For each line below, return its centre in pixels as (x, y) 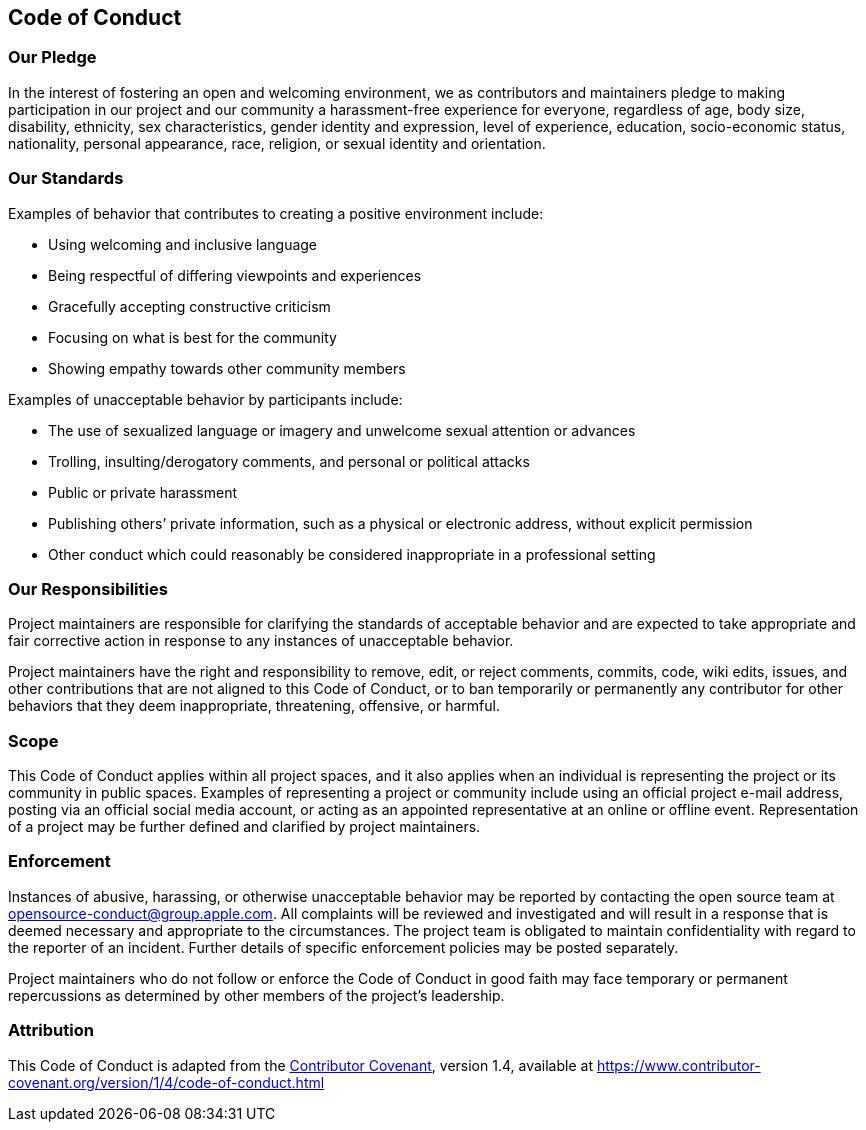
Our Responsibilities (88, 588)
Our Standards (66, 178)
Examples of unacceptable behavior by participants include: (205, 399)
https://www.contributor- (678, 1065)
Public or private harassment (143, 492)
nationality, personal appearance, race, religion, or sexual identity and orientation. (277, 143)
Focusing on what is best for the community (192, 337)
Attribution (51, 1030)
